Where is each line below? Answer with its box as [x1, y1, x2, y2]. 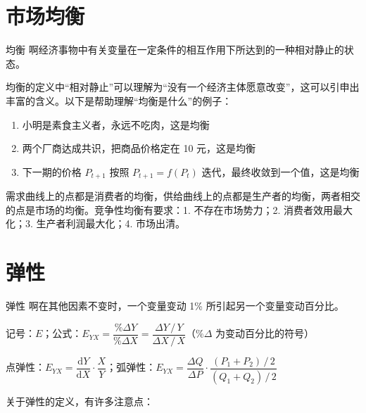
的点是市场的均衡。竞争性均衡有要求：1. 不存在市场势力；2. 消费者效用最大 [6, 202, 353, 217]
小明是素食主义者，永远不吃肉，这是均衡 [22, 117, 210, 132]
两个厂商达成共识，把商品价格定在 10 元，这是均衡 [22, 141, 256, 155]
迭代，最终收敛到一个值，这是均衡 [201, 164, 360, 179]
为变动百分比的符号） [215, 326, 315, 341]
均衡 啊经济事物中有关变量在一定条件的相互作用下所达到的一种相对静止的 [6, 42, 344, 57]
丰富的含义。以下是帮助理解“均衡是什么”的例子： [6, 93, 232, 108]
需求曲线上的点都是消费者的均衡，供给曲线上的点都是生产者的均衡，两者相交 [6, 189, 360, 203]
